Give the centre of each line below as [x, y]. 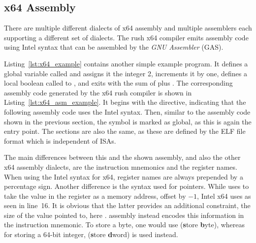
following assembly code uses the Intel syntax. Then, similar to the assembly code [127, 111]
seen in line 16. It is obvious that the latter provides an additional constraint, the [127, 205]
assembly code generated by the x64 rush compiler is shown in [98, 92]
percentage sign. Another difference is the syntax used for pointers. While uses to [127, 186]
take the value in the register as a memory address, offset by [95, 196]
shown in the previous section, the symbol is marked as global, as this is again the [128, 121]
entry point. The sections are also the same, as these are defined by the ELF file [125, 131]
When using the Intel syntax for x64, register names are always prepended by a [124, 176]
